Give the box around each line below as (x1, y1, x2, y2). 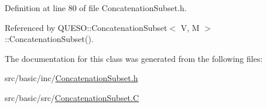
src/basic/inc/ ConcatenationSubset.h (5, 72, 138, 84)
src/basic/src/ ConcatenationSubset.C (5, 91, 139, 103)
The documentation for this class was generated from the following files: (5, 52, 263, 64)
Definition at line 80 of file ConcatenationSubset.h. (5, 2, 187, 13)
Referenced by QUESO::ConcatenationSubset (5, 21, 167, 33)
